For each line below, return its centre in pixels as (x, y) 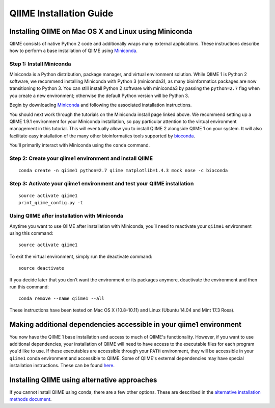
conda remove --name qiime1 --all (61, 298)
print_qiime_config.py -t (51, 203)
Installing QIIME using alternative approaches (83, 380)
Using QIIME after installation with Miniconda (66, 216)
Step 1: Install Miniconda (40, 64)
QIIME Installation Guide (61, 13)
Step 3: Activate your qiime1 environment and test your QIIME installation (102, 183)
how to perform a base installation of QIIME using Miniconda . (73, 51)
